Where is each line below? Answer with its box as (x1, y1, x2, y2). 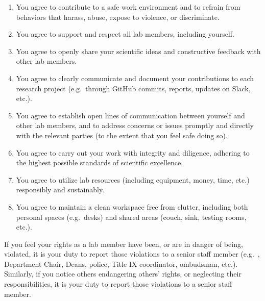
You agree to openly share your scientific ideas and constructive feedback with (16, 45, 261, 56)
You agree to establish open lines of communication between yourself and (16, 110, 245, 120)
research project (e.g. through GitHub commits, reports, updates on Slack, (16, 83, 251, 93)
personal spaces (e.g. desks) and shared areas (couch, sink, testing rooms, (16, 211, 247, 222)
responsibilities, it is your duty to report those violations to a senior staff (4, 279, 232, 289)
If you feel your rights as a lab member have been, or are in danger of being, (4, 238, 243, 249)
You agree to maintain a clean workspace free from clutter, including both (16, 201, 248, 212)
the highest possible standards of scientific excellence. (16, 157, 183, 168)
